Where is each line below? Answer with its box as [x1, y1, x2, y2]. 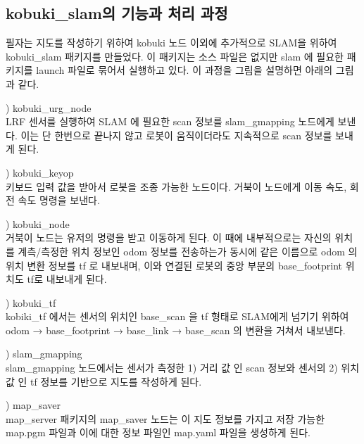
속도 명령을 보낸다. [18, 193, 100, 208]
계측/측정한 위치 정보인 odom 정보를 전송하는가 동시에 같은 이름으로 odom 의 [18, 243, 358, 258]
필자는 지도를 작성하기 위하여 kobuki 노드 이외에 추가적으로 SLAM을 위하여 [6, 35, 337, 50]
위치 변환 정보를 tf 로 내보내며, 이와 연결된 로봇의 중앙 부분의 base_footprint [6, 258, 343, 272]
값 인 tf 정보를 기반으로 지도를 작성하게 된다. [6, 374, 202, 388]
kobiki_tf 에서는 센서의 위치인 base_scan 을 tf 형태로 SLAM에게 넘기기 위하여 [6, 309, 349, 324]
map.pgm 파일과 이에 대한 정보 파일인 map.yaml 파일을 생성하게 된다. [6, 425, 311, 440]
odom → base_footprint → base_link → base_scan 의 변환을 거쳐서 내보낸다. [6, 322, 346, 337]
